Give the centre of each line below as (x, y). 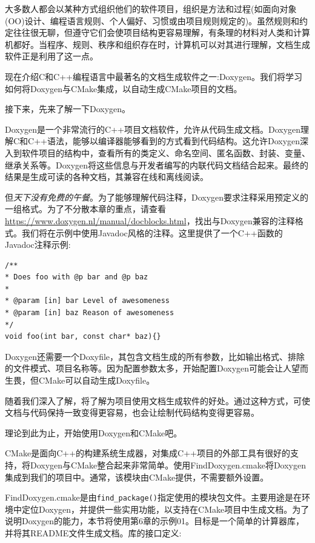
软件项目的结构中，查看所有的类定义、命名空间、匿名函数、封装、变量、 (166, 152)
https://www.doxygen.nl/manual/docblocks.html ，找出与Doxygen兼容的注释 (150, 220)
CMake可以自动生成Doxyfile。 (97, 380)
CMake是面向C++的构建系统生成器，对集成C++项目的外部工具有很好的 (148, 453)
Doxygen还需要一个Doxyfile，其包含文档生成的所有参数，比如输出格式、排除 (155, 356)
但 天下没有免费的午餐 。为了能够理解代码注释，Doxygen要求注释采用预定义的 (157, 197)
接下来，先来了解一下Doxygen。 (68, 109)
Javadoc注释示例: (38, 245)
